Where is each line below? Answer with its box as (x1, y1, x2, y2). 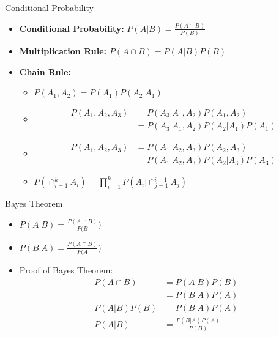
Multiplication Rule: (19, 45, 107, 57)
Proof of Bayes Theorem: (19, 263, 113, 276)
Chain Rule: (19, 65, 71, 78)
